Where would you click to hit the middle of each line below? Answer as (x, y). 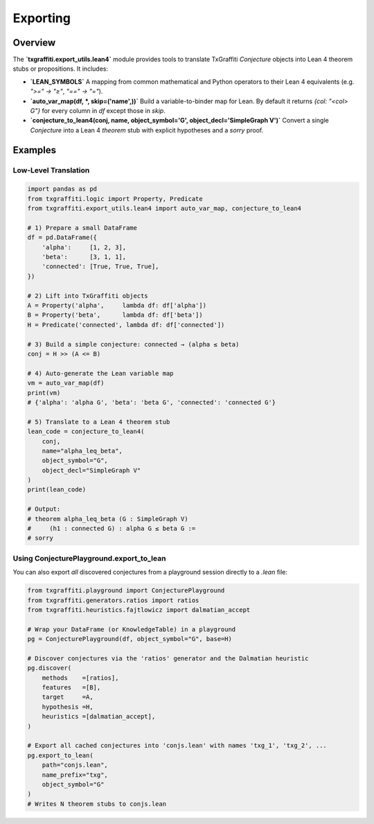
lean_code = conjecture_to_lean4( (86, 432)
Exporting (42, 18)
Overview (34, 43)
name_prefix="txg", (75, 775)
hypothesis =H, (68, 707)
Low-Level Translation (51, 170)
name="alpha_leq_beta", (82, 451)
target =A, (68, 697)
